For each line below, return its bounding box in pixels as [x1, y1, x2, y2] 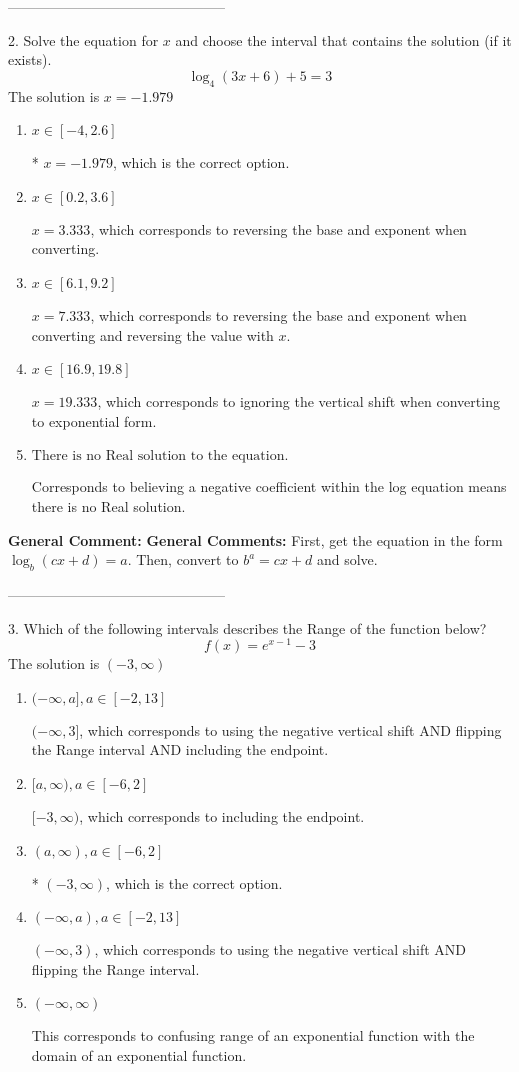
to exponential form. [31, 410, 157, 431]
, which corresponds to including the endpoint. [79, 805, 365, 826]
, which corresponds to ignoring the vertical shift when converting [97, 391, 500, 412]
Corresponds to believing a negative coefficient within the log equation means [31, 476, 507, 497]
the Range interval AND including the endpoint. [31, 739, 329, 760]
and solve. [316, 549, 378, 570]
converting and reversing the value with [31, 324, 274, 345]
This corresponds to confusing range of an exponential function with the [31, 1025, 475, 1046]
